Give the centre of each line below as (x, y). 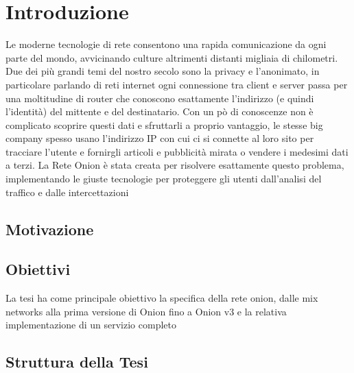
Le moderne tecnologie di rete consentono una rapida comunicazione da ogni (166, 44)
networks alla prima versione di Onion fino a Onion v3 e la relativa (146, 311)
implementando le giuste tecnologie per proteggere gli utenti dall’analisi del (164, 179)
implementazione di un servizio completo (91, 325)
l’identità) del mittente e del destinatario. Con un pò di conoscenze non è (160, 111)
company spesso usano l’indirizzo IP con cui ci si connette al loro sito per (160, 138)
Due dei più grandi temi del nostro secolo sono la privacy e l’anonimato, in (163, 71)
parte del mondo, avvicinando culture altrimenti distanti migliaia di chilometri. (172, 57)
